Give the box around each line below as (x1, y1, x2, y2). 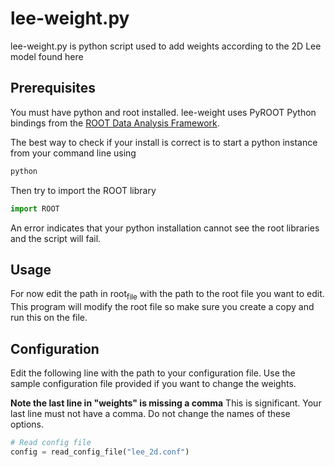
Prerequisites (10, 80, 96, 97)
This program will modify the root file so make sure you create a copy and (10, 301, 315, 313)
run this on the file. (10, 312, 88, 324)
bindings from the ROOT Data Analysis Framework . (10, 117, 220, 129)
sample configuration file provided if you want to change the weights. (10, 377, 297, 389)
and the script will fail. (10, 232, 102, 244)
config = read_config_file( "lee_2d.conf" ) (10, 447, 190, 457)
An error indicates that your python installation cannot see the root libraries (10, 222, 320, 234)
